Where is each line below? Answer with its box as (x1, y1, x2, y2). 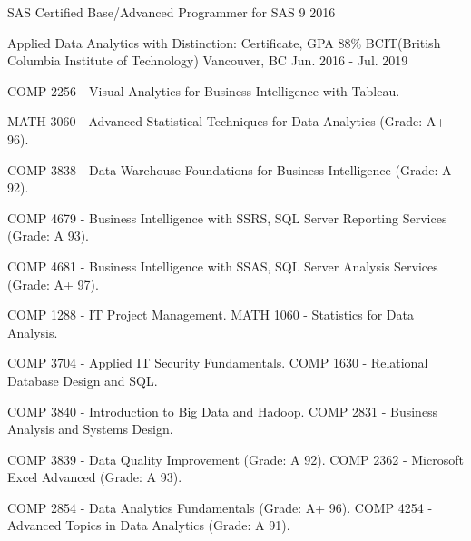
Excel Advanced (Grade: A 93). (7, 467, 182, 487)
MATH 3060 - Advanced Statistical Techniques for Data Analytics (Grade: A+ (7, 112, 446, 131)
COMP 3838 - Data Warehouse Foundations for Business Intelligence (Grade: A (7, 160, 452, 179)
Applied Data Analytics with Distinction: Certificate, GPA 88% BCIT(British (7, 33, 441, 52)
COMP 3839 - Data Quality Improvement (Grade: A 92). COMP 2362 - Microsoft (7, 449, 464, 468)
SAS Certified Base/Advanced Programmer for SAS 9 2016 (7, 3, 336, 21)
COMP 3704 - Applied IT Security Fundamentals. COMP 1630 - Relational (7, 353, 428, 372)
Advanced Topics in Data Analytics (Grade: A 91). (7, 516, 290, 535)
